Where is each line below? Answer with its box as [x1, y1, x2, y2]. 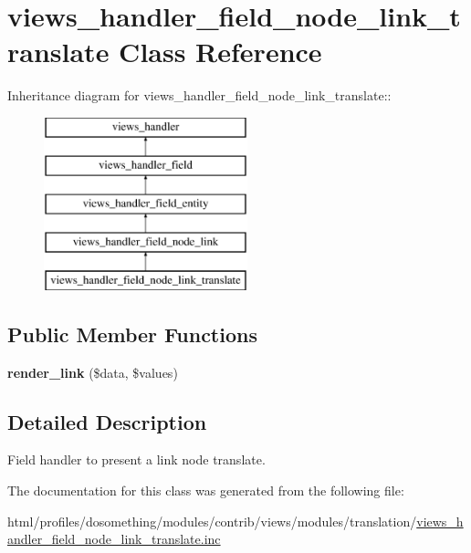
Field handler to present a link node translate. [7, 450, 266, 469]
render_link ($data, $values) [7, 362, 178, 381]
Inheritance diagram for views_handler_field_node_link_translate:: [7, 86, 392, 105]
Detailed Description [7, 407, 207, 435]
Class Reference [119, 33, 322, 70]
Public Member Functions [7, 319, 257, 348]
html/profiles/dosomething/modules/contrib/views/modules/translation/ [7, 511, 417, 530]
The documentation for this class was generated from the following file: [7, 481, 404, 500]
